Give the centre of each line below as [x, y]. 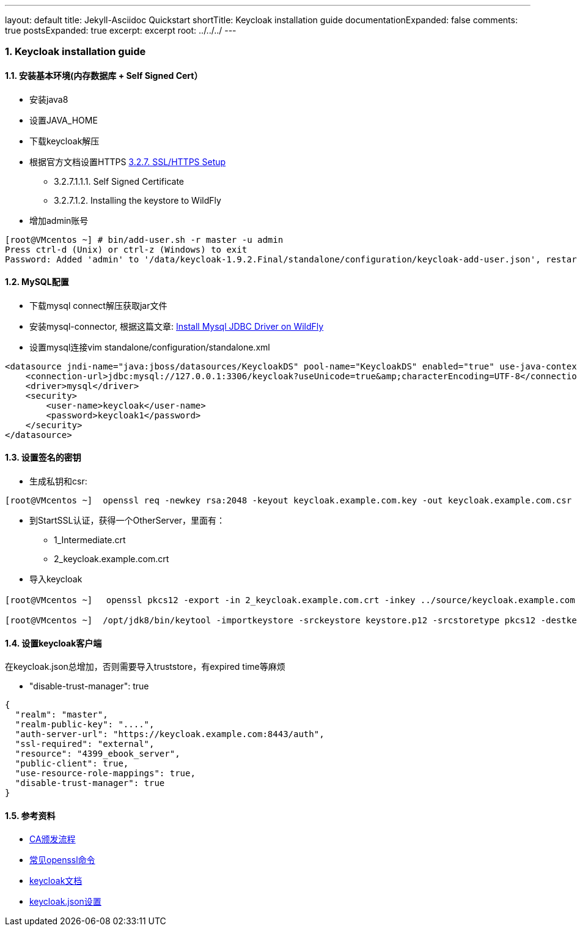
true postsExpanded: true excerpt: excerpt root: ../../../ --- [121, 30]
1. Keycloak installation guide [75, 52]
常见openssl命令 [62, 860]
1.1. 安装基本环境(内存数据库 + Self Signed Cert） [104, 75]
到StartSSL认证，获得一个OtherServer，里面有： [127, 521]
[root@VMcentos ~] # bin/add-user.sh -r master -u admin [144, 239]
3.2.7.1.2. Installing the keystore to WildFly [138, 200]
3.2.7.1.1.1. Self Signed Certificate [119, 181]
